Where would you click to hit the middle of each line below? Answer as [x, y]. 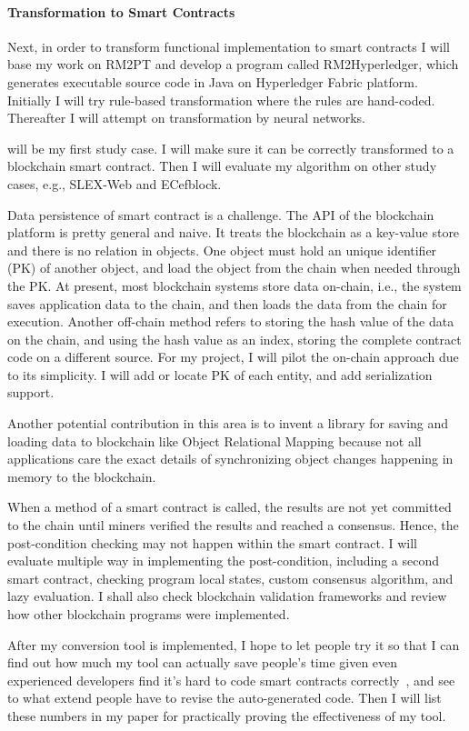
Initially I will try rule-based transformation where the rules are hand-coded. [221, 100]
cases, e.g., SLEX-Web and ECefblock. [115, 183]
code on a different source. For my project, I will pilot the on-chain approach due [233, 357]
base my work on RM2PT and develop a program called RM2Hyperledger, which [233, 64]
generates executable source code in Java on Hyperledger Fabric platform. [213, 81]
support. [31, 392]
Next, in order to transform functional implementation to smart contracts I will [229, 46]
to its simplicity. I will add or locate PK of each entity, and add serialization [220, 374]
